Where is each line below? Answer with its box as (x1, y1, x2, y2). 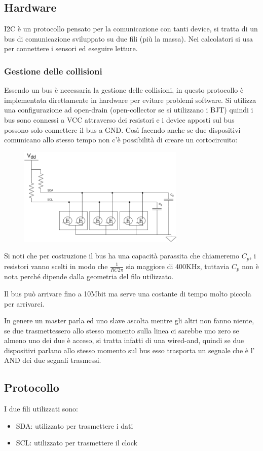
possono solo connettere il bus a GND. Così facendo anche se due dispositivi (4, 124, 241, 135)
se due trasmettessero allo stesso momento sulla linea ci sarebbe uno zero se (4, 325, 239, 335)
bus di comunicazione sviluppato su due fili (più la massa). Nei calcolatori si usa (4, 33, 253, 44)
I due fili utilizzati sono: (4, 403, 78, 414)
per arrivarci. (4, 298, 45, 309)
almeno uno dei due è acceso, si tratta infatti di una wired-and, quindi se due (4, 335, 244, 346)
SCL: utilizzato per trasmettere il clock (16, 437, 137, 448)
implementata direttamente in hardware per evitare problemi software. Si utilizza (4, 94, 256, 105)
